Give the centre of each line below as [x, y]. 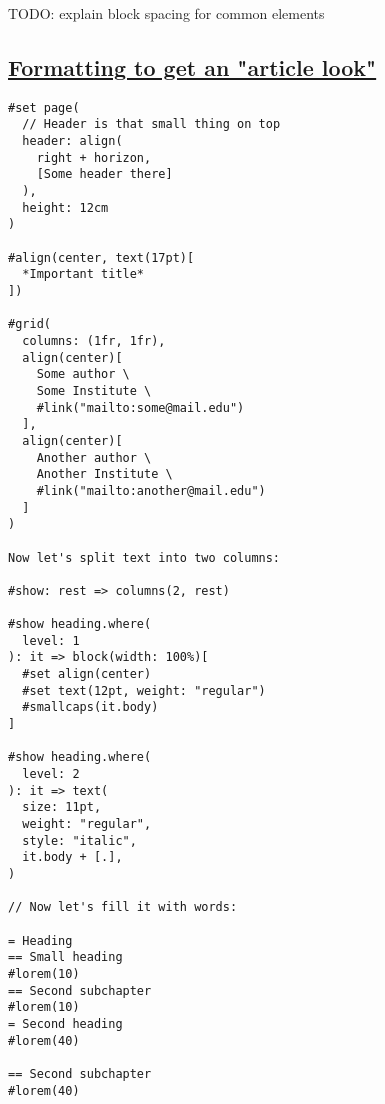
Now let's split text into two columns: [144, 557]
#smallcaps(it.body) [90, 707]
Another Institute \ [104, 474]
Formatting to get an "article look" [192, 66]
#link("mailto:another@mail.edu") [151, 490]
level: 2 [51, 774]
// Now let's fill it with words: [123, 907]
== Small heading [65, 957]
